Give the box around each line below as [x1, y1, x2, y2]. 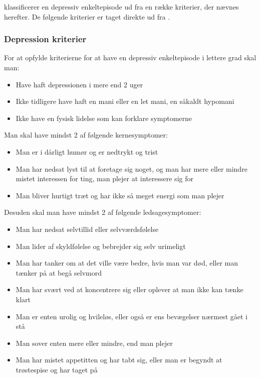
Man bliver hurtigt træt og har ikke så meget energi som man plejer [16, 190, 224, 200]
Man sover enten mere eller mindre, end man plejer [16, 337, 173, 348]
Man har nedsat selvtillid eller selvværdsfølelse [16, 223, 159, 234]
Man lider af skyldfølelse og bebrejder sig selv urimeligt [16, 240, 186, 251]
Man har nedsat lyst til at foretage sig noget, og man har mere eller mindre [16, 163, 247, 174]
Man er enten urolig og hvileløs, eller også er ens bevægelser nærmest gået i [16, 311, 247, 321]
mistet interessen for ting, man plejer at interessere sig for [16, 173, 193, 184]
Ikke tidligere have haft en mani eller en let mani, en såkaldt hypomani [16, 96, 234, 106]
